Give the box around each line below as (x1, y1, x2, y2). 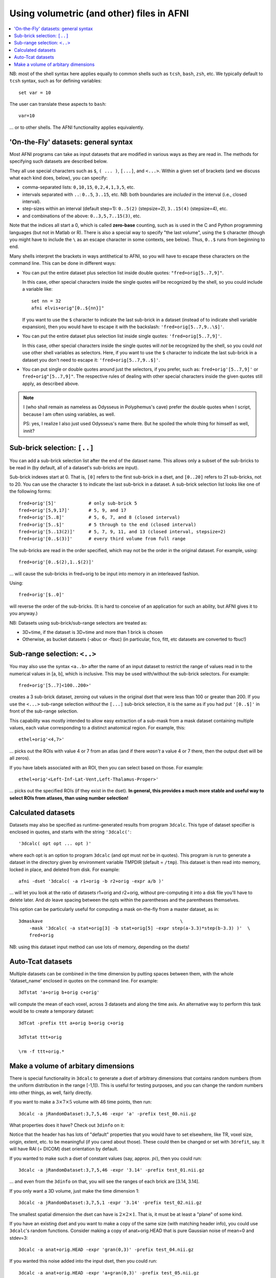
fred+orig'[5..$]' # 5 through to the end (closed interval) (18, 521, 197, 528)
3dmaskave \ (18, 918, 183, 924)
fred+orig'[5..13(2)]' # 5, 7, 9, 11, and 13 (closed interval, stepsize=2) (18, 529, 226, 535)
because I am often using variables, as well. (23, 411, 116, 417)
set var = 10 (18, 89, 51, 96)
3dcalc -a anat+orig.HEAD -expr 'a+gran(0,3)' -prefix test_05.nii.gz (18, 1270, 199, 1275)
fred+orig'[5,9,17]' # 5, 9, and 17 (18, 507, 127, 513)
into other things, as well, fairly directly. (9, 1089, 93, 1096)
